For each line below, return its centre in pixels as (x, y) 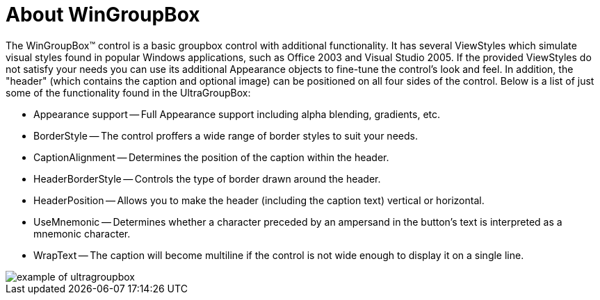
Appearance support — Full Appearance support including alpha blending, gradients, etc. (237, 114)
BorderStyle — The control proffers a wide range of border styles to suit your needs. (226, 135)
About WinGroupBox (103, 15)
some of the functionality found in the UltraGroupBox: (128, 92)
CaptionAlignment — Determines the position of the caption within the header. (211, 157)
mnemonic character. (82, 233)
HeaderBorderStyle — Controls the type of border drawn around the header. (207, 178)
